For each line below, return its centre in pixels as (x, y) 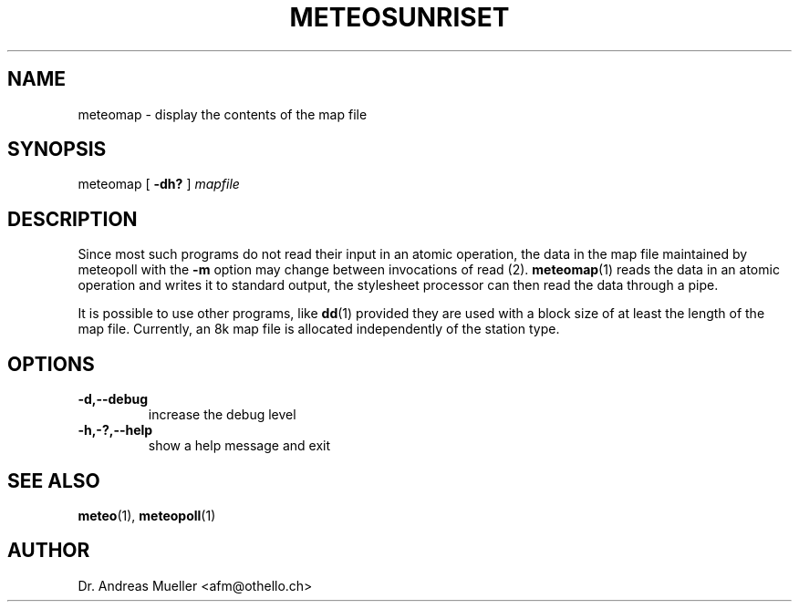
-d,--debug (113, 399)
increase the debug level (222, 415)
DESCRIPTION (73, 219)
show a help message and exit (239, 446)
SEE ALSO (54, 480)
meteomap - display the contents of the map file (223, 114)
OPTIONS (51, 364)
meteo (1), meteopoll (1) (147, 515)
